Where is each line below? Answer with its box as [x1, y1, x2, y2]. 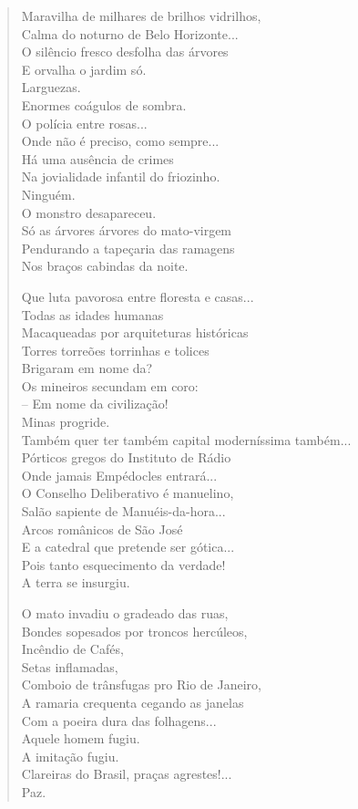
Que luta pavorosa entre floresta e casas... [21, 286, 254, 306]
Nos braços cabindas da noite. [21, 256, 189, 275]
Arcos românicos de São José [21, 519, 183, 538]
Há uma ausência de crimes [21, 149, 174, 168]
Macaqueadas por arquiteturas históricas [21, 323, 249, 342]
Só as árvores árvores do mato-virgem [21, 221, 232, 240]
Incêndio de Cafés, [21, 639, 124, 659]
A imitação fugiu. [21, 746, 119, 765]
